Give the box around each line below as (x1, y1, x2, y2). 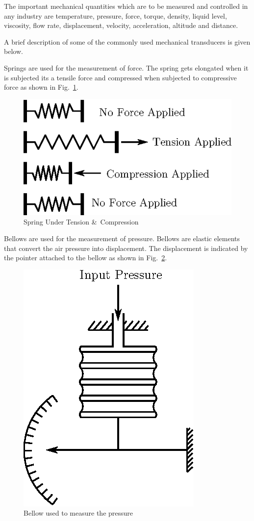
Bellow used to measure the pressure (24, 508, 133, 518)
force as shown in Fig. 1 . (4, 82, 78, 92)
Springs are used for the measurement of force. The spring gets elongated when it (4, 62, 249, 73)
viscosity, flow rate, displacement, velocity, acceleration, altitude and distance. (4, 20, 238, 30)
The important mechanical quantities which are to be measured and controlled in (4, 1, 248, 11)
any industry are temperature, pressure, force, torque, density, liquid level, (4, 10, 227, 21)
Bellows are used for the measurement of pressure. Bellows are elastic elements (4, 233, 240, 243)
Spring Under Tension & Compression (24, 217, 139, 227)
